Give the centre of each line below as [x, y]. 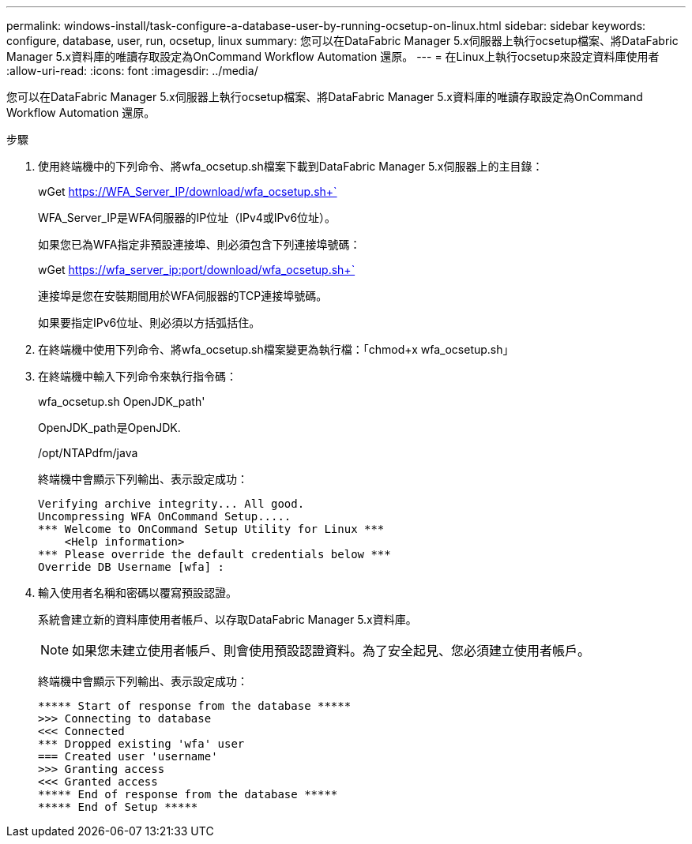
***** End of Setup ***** [118, 807]
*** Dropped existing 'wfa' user [141, 744]
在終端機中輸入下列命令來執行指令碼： [137, 376]
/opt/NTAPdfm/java [88, 453]
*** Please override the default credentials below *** [214, 554]
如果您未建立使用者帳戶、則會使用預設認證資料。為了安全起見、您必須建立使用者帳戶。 [331, 651]
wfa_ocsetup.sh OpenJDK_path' [122, 401]
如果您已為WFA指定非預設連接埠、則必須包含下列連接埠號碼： [199, 244]
